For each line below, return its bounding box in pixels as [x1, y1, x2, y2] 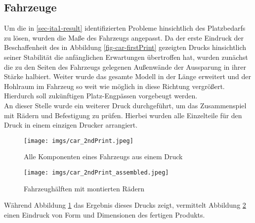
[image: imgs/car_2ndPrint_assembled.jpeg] [24, 169, 169, 176]
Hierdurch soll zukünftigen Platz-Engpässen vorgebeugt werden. [4, 90, 198, 101]
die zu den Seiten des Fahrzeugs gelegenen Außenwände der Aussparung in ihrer [4, 61, 246, 72]
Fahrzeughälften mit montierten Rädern [24, 183, 144, 193]
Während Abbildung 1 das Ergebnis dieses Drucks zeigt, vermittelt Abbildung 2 [4, 200, 246, 210]
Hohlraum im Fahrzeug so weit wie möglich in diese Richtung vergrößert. [4, 81, 225, 91]
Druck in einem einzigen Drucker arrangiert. [4, 120, 138, 130]
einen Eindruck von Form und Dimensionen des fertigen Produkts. [4, 209, 205, 220]
